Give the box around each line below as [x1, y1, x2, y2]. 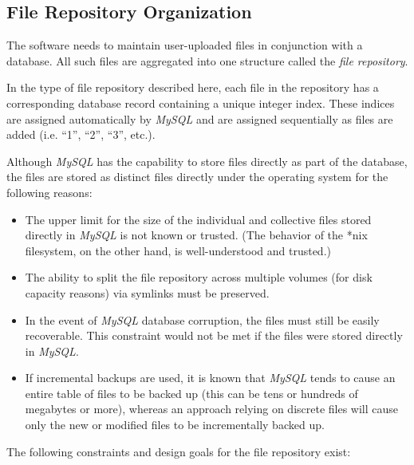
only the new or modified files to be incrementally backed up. [25, 416, 325, 433]
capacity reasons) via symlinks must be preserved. [25, 284, 270, 301]
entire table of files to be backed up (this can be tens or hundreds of [25, 384, 358, 401]
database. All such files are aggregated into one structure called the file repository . [6, 52, 408, 69]
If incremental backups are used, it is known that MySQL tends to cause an [25, 369, 396, 386]
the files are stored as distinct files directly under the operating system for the [6, 168, 388, 185]
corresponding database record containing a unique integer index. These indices [6, 94, 395, 111]
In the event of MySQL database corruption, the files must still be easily [25, 311, 380, 328]
